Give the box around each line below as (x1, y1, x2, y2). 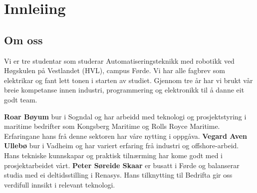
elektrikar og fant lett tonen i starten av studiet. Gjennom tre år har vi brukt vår (4, 75, 253, 85)
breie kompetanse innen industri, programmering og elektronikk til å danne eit (4, 85, 245, 95)
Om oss (4, 32, 43, 47)
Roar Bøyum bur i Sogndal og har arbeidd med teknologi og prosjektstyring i (4, 111, 247, 121)
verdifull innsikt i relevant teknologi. (4, 179, 115, 190)
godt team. (4, 94, 37, 104)
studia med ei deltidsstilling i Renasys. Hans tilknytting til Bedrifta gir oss (4, 170, 233, 180)
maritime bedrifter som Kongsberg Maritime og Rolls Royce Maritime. (4, 121, 220, 131)
